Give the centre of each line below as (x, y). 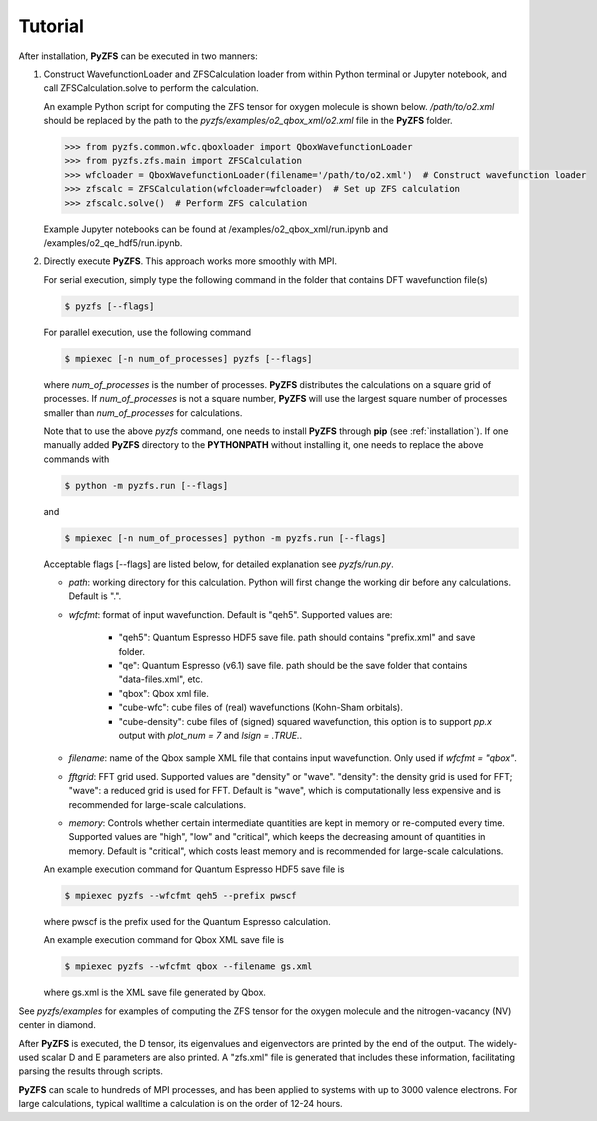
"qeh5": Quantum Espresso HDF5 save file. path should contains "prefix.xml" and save (297, 637)
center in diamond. (57, 1025)
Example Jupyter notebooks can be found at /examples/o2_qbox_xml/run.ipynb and (216, 229)
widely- (502, 1043)
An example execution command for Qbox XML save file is (164, 940)
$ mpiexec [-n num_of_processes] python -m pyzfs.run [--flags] (225, 538)
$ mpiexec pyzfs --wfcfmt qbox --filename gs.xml (188, 966)
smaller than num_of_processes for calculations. (143, 412)
